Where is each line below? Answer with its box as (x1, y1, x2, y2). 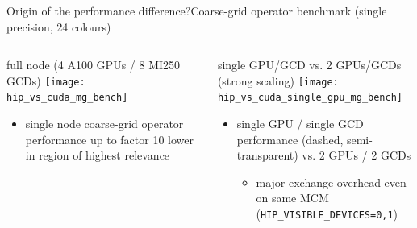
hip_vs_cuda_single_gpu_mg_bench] (217, 92, 402, 104)
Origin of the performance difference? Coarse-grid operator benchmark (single (6, 2, 387, 19)
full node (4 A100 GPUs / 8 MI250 (6, 56, 181, 73)
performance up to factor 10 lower (25, 131, 194, 147)
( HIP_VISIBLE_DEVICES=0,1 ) (256, 205, 398, 222)
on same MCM (256, 189, 329, 206)
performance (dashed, (236, 131, 344, 147)
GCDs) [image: (6, 72, 85, 89)
